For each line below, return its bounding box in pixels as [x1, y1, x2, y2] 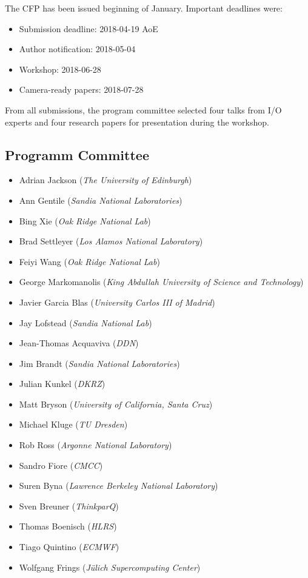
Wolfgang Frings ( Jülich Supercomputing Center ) [19, 560, 201, 573]
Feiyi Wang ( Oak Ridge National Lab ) [19, 255, 160, 267]
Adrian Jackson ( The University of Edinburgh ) [19, 173, 192, 186]
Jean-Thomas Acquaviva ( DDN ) [19, 337, 139, 349]
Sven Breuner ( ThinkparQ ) [19, 499, 119, 512]
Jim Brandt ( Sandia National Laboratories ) [19, 357, 180, 369]
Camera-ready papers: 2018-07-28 [19, 83, 144, 96]
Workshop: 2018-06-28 [19, 62, 101, 75]
